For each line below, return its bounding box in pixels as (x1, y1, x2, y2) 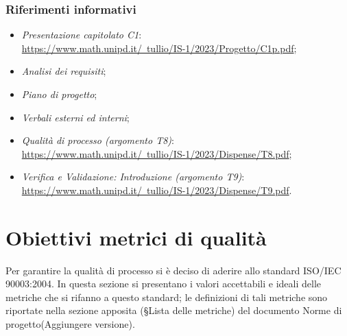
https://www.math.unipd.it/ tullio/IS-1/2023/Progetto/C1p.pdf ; (21, 40, 297, 55)
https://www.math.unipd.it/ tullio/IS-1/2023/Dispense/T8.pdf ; (21, 146, 292, 160)
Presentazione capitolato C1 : (21, 27, 142, 42)
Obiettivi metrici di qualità (5, 223, 267, 251)
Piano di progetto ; (21, 87, 97, 101)
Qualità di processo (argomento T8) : (21, 133, 174, 147)
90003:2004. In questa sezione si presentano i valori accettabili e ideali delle (5, 276, 322, 291)
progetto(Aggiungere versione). (5, 317, 135, 331)
